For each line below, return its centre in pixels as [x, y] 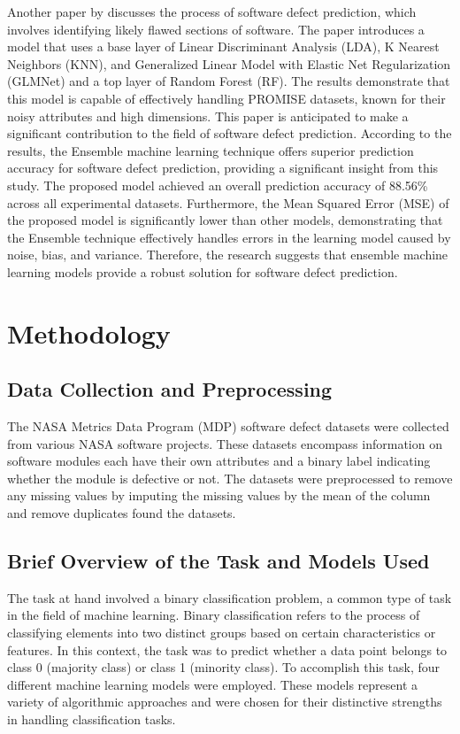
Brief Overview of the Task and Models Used [218, 561]
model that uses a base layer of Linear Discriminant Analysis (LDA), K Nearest [223, 46]
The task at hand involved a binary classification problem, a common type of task [230, 597]
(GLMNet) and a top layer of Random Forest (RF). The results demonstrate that [229, 81]
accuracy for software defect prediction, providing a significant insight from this [223, 168]
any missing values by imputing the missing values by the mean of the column [219, 495]
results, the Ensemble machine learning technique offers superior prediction [211, 150]
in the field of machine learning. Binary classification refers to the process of [214, 615]
